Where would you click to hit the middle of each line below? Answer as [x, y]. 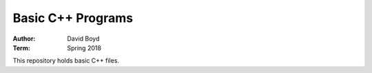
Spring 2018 [84, 48]
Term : [21, 48]
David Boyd [83, 39]
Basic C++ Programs [73, 18]
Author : [24, 39]
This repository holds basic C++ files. [66, 61]
